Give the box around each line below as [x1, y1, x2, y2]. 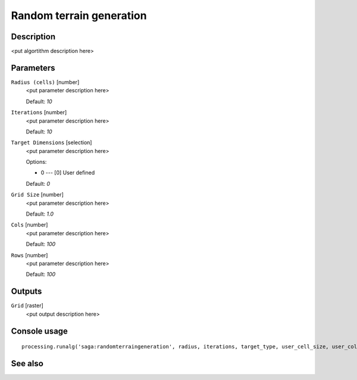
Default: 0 [26, 180, 51, 187]
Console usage [11, 326, 68, 336]
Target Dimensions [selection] [11, 139, 92, 146]
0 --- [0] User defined [40, 169, 95, 176]
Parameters [11, 63, 55, 73]
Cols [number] [11, 221, 48, 229]
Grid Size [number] [11, 191, 64, 198]
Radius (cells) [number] [11, 78, 80, 86]
